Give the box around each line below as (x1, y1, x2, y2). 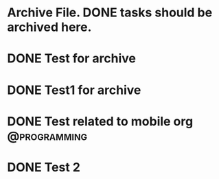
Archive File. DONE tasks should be (7, 5, 213, 21)
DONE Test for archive (7, 51, 136, 67)
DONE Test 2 (7, 159, 81, 175)
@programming (7, 128, 88, 143)
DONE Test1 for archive (7, 82, 141, 97)
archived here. (7, 19, 92, 35)
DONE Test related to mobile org (7, 113, 194, 129)
